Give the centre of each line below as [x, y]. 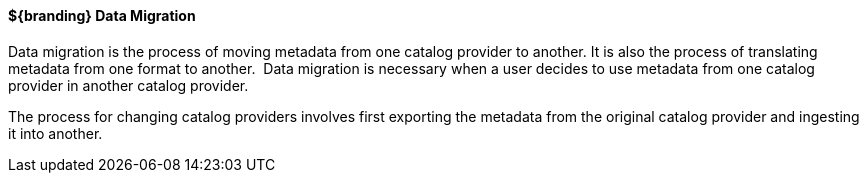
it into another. [55, 133]
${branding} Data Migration [102, 15]
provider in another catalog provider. [128, 85]
